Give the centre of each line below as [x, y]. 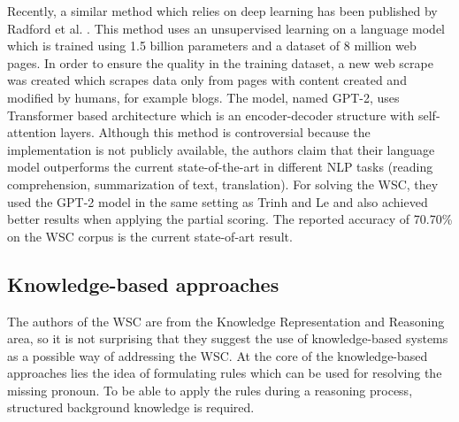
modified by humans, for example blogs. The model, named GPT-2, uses [203, 97]
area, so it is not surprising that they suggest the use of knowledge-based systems [228, 338]
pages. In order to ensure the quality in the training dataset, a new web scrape [220, 62]
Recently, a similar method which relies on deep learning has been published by [222, 11]
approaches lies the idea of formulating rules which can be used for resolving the [225, 373]
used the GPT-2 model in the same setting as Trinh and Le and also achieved [218, 201]
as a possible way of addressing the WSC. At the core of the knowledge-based [218, 355]
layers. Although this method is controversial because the [215, 132]
